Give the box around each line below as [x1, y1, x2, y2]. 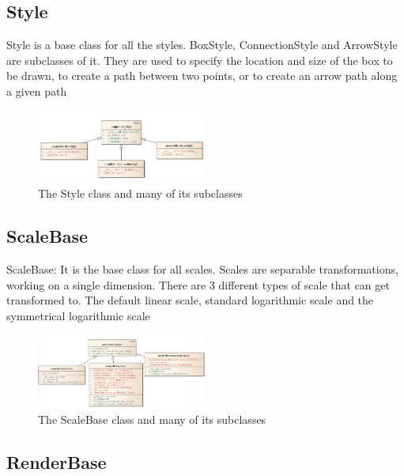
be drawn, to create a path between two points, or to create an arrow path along [6, 67, 398, 84]
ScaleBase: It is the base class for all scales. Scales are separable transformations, [6, 261, 398, 278]
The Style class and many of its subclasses [38, 185, 243, 202]
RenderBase [6, 449, 107, 474]
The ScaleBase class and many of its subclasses [38, 410, 266, 427]
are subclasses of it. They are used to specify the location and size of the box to [6, 51, 393, 68]
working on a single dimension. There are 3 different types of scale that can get [6, 276, 390, 293]
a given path [6, 82, 67, 99]
